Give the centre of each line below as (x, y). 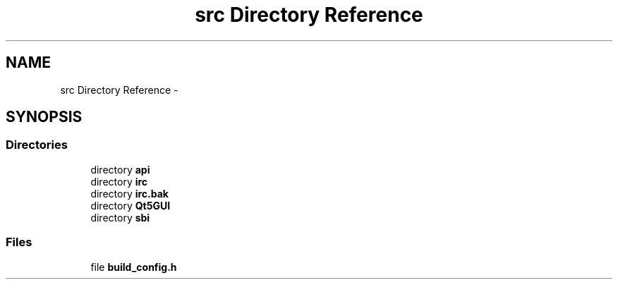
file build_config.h (134, 267)
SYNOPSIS (44, 117)
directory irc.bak (129, 193)
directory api (120, 169)
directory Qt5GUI (131, 205)
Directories (37, 145)
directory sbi (120, 217)
